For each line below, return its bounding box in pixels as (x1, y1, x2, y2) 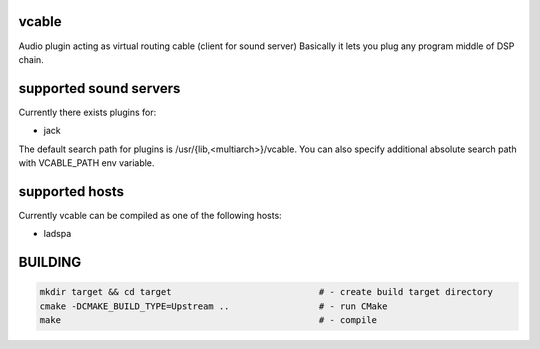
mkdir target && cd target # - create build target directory (39, 286, 494, 298)
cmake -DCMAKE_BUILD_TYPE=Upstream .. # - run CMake (39, 300, 388, 312)
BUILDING (18, 254, 82, 271)
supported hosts (18, 183, 125, 200)
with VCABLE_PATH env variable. (18, 156, 155, 169)
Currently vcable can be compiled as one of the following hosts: (18, 209, 282, 221)
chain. (18, 53, 44, 65)
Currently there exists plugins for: (18, 106, 157, 118)
